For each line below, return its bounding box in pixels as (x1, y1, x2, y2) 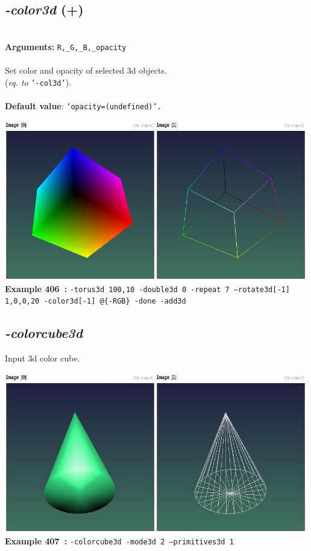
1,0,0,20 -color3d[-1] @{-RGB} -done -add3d (5, 297, 186, 306)
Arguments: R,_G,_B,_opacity (5, 40, 127, 53)
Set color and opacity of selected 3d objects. (5, 64, 167, 77)
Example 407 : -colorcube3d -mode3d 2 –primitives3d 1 (5, 534, 234, 547)
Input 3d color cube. (5, 352, 80, 365)
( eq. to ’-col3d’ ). (5, 75, 72, 88)
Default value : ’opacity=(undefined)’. (5, 99, 162, 112)
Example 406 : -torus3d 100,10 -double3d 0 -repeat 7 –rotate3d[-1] (5, 282, 290, 295)
